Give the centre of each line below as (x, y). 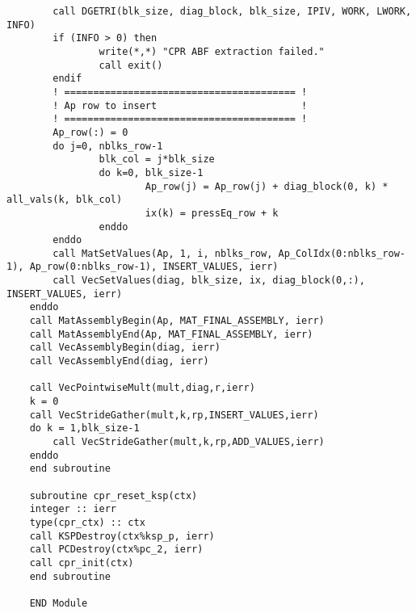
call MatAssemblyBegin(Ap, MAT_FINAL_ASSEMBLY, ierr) (177, 321)
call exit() (131, 65)
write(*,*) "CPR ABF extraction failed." (212, 51)
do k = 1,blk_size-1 (84, 428)
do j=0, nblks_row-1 (108, 146)
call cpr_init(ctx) (82, 563)
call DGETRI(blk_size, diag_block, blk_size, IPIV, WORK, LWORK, (232, 11)
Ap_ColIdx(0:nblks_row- (342, 253)
